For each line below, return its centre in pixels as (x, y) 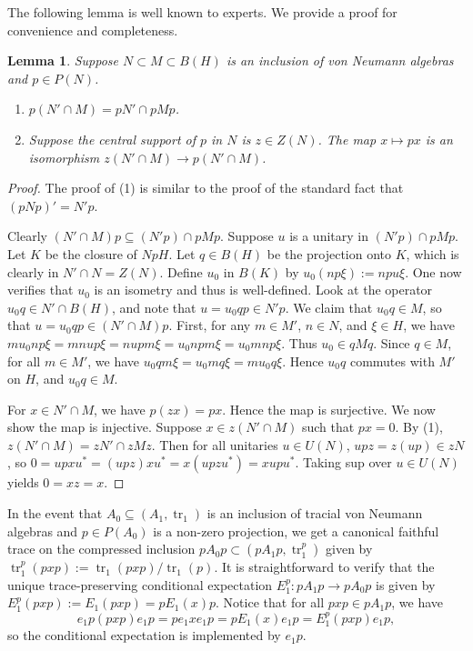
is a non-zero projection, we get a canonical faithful (296, 531)
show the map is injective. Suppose (105, 427)
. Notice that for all (270, 602)
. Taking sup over (343, 462)
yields (23, 482)
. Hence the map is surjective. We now (329, 409)
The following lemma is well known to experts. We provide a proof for (202, 12)
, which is (433, 253)
